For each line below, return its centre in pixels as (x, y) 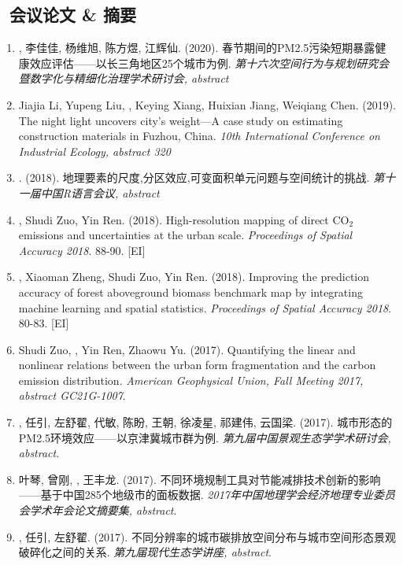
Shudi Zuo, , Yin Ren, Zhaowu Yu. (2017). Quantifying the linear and (187, 349)
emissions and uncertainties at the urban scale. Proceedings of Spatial (185, 235)
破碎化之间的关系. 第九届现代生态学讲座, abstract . (145, 552)
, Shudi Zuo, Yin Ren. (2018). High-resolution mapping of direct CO (184, 219)
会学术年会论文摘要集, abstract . (98, 510)
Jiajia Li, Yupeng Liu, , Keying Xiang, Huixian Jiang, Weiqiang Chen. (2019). (207, 104)
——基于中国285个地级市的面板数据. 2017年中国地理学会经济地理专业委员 (207, 495)
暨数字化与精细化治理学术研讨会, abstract (124, 78)
